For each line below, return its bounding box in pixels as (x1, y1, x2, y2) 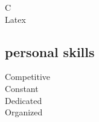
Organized (5, 106, 43, 118)
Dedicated (5, 94, 42, 106)
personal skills (5, 42, 95, 61)
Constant (5, 82, 39, 94)
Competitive (5, 70, 51, 83)
